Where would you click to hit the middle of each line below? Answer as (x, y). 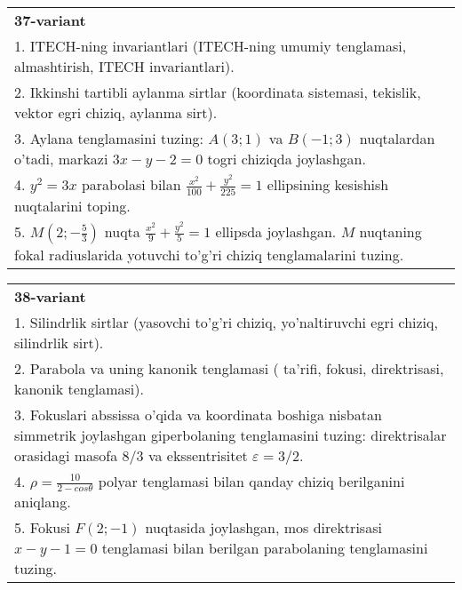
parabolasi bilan (131, 184)
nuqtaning (390, 231)
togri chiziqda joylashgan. (287, 159)
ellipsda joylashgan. (276, 231)
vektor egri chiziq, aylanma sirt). (116, 112)
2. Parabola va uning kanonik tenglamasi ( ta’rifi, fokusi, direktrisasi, (229, 368)
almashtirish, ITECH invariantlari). (124, 66)
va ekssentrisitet (198, 455)
